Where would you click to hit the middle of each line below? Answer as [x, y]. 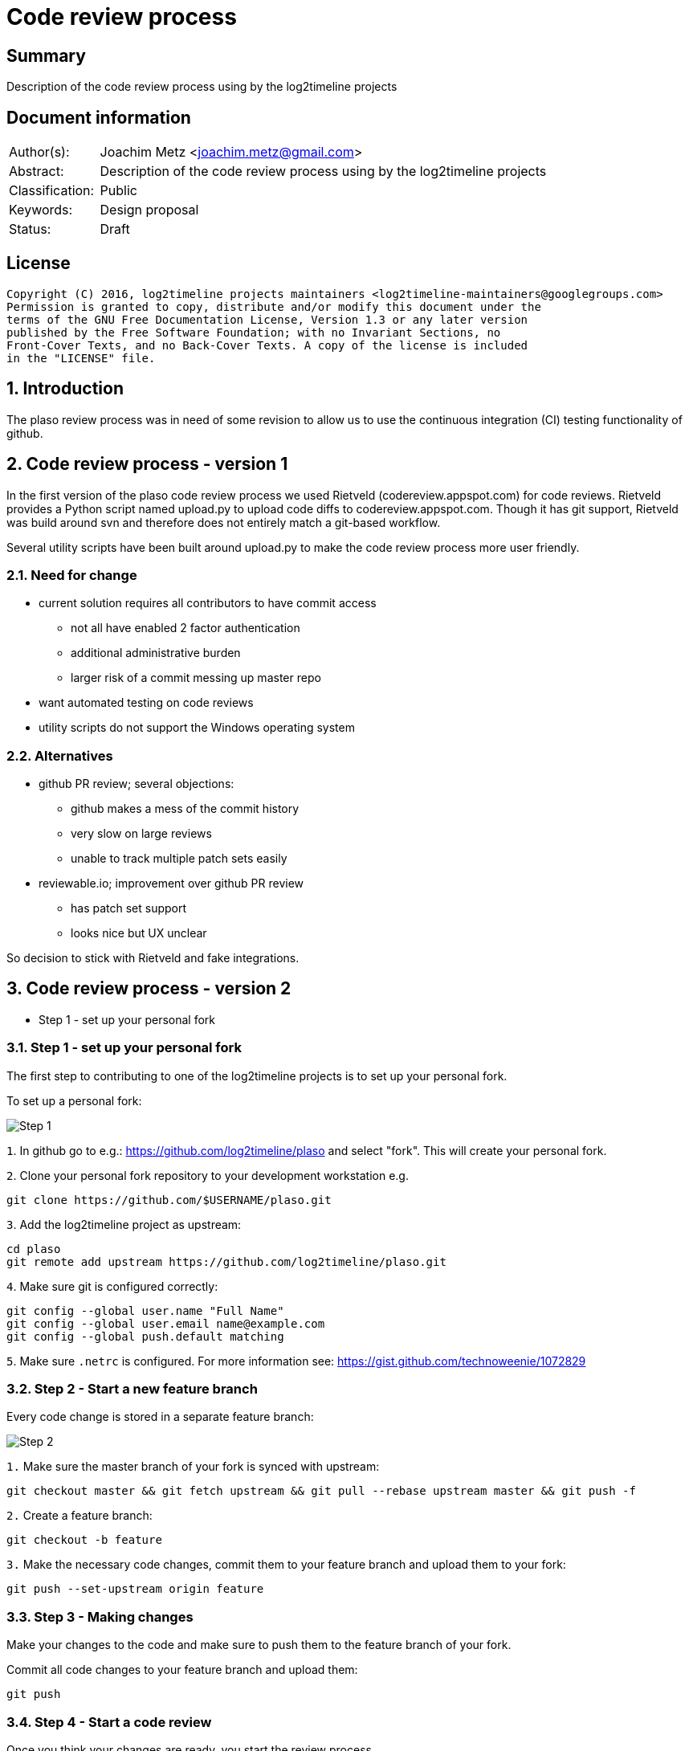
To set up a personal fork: [74, 1100]
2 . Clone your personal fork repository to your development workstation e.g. [208, 1175]
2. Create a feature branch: [79, 1516]
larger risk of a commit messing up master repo [196, 678]
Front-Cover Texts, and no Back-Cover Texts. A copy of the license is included [267, 345]
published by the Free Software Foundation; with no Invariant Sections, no [254, 332]
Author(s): [39, 152]
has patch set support [129, 908]
